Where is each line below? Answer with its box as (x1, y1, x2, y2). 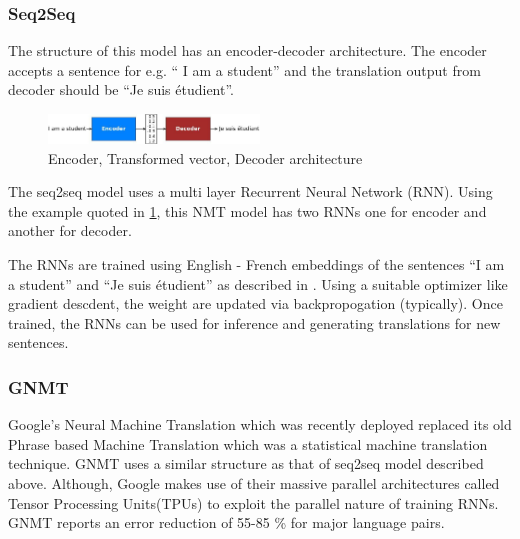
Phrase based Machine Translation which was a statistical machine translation (8, 433, 488, 454)
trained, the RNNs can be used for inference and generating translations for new (8, 312, 501, 333)
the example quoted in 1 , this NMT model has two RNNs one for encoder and (8, 200, 487, 221)
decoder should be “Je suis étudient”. (8, 79, 235, 100)
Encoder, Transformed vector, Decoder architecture (48, 147, 363, 168)
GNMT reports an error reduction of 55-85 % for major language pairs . (8, 512, 445, 533)
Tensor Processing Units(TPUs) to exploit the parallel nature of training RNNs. (8, 492, 499, 513)
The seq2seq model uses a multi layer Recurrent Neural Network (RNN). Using (8, 181, 493, 202)
